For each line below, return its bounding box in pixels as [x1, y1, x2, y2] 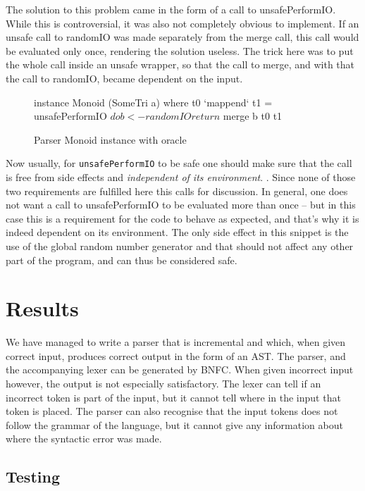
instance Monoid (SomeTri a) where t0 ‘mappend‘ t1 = [34, 94, 273, 109]
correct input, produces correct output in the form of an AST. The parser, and [6, 348, 346, 363]
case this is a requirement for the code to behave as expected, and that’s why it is [6, 211, 359, 225]
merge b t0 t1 [223, 108, 283, 123]
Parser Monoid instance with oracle [34, 132, 187, 147]
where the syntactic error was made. [6, 431, 162, 446]
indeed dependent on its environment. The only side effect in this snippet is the [6, 225, 349, 240]
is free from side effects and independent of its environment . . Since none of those [6, 170, 356, 184]
